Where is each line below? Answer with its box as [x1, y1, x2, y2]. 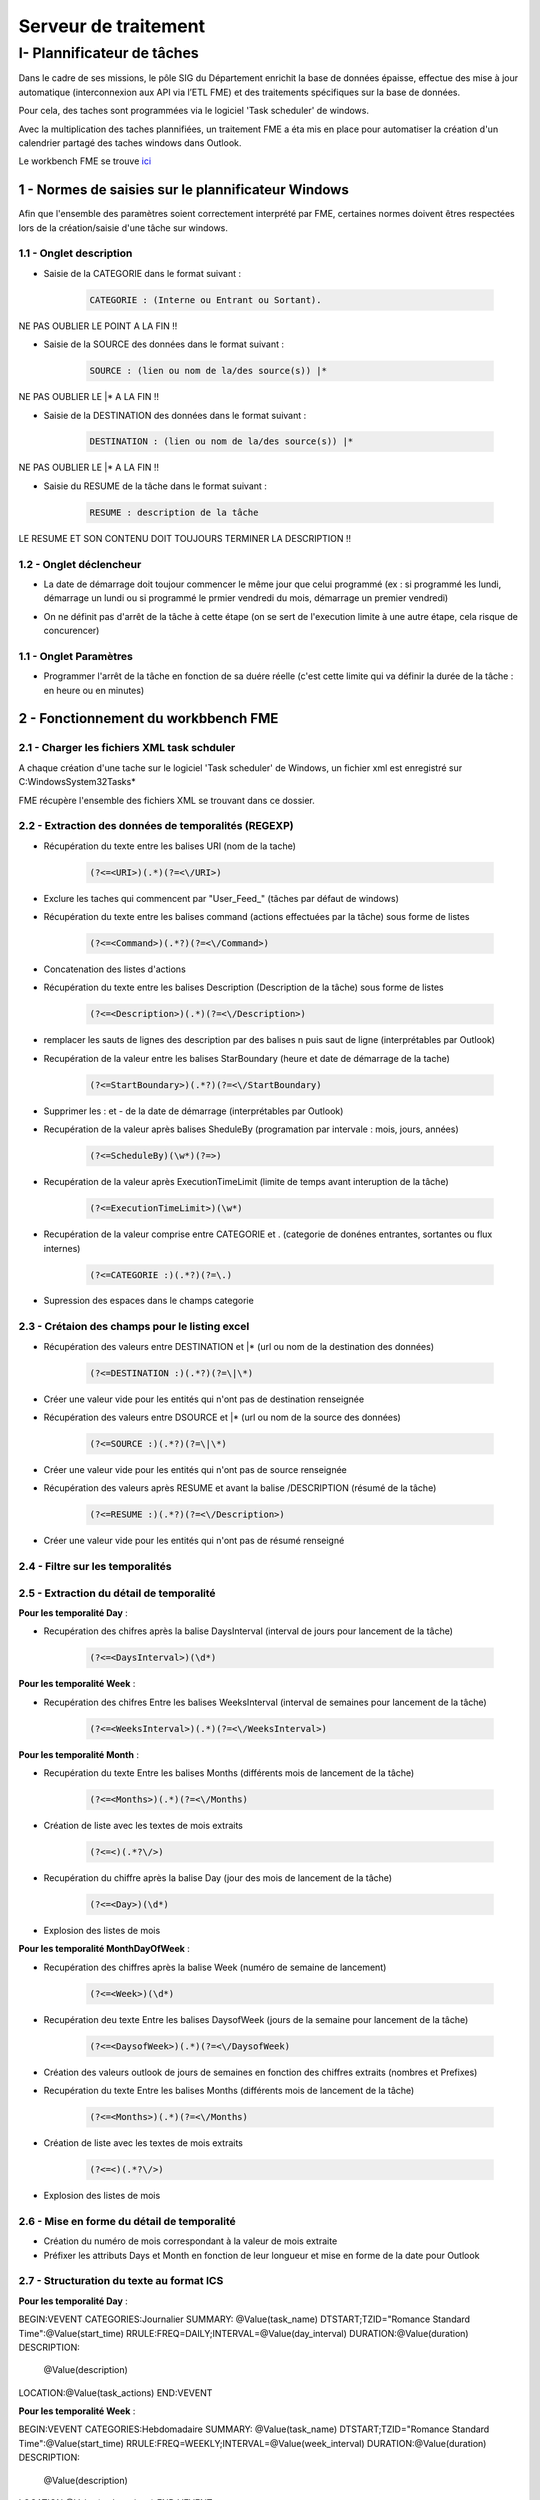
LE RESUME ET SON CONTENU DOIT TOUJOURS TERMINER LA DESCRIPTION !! [18, 532, 352, 544]
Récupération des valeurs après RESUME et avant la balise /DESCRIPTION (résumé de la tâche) [43, 1482, 437, 1494]
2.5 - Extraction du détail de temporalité [18, 1586, 216, 1600]
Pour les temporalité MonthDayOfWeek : [18, 1943, 190, 1955]
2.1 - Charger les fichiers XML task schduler [18, 741, 236, 755]
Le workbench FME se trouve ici [18, 155, 152, 167]
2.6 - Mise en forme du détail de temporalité [18, 2214, 236, 2228]
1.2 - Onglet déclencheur [18, 557, 142, 571]
